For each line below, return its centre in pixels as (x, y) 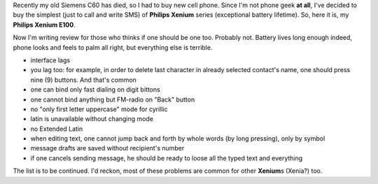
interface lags (50, 60)
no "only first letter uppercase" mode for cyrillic (99, 109)
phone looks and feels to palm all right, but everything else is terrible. (113, 47)
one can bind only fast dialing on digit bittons (95, 90)
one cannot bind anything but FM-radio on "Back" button (113, 99)
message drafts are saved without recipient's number (107, 148)
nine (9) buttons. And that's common (83, 80)
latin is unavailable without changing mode (92, 119)
